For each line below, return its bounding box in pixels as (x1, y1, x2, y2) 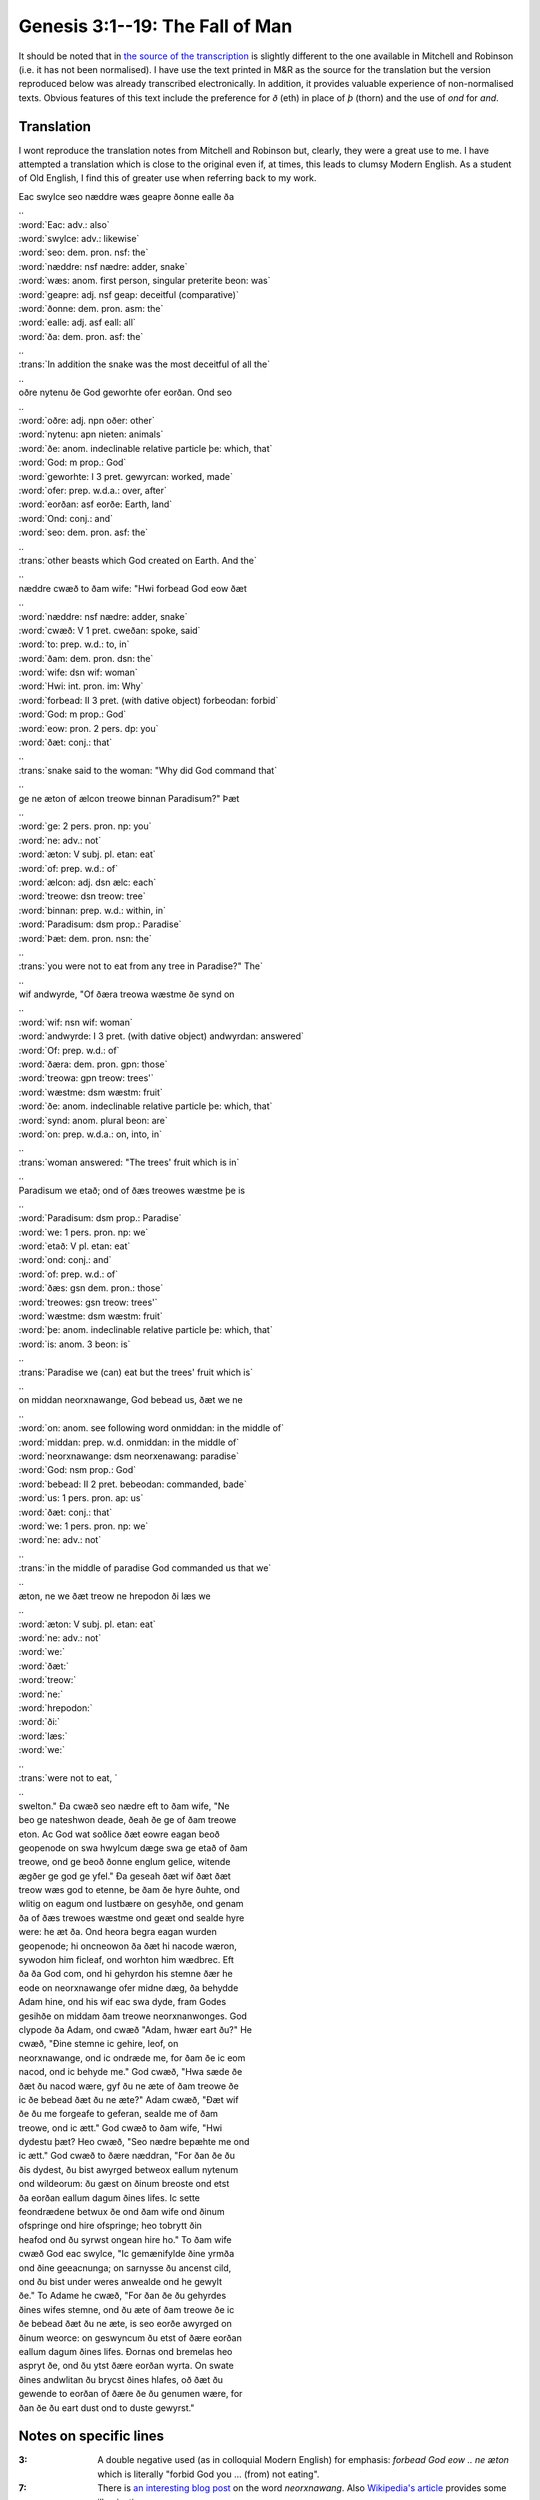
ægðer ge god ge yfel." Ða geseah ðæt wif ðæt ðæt (18, 1870, 232, 1882)
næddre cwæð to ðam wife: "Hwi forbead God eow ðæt (18, 582, 247, 594)
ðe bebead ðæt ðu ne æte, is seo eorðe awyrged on (18, 2318, 232, 2330)
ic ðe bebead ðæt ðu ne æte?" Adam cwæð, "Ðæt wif (18, 2093, 239, 2105)
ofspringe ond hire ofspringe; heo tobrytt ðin (18, 2220, 202, 2232)
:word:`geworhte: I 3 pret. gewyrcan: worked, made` (18, 470, 234, 482)
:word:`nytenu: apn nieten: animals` (18, 428, 164, 440)
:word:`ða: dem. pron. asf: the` (18, 330, 144, 342)
